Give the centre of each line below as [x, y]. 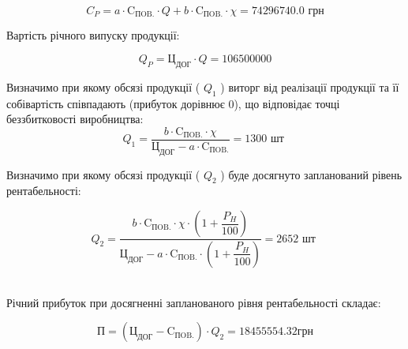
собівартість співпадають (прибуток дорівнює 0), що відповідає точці [173, 103]
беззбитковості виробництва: [75, 119]
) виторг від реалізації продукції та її [310, 86]
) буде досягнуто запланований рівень [311, 174]
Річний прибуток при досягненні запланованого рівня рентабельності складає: [194, 302]
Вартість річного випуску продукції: [93, 35]
